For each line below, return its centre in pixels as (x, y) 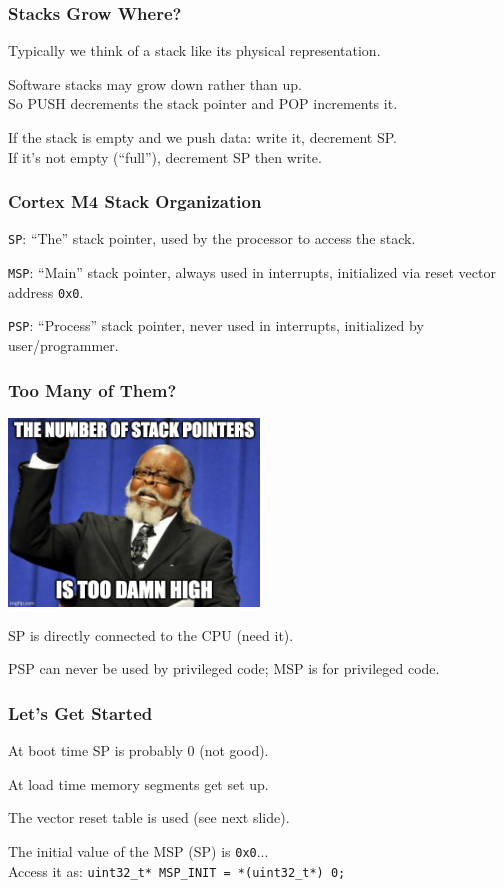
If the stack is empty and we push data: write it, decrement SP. (202, 137)
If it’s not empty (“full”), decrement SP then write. (165, 156)
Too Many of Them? (92, 389)
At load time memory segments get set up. (138, 783)
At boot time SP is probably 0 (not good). (138, 750)
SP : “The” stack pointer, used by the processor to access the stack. (212, 238)
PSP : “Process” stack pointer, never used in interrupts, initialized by (216, 325)
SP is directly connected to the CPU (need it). (151, 634)
